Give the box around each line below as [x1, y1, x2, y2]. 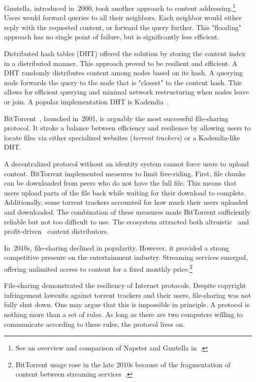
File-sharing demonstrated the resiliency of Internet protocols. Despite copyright [4, 280, 246, 290]
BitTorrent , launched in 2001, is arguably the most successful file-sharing [4, 113, 228, 123]
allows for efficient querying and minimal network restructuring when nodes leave [4, 87, 249, 97]
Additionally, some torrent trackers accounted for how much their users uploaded [4, 197, 248, 207]
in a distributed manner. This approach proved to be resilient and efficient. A [4, 58, 238, 68]
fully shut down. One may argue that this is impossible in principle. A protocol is [4, 299, 250, 310]
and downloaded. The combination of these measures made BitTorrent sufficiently [4, 206, 251, 217]
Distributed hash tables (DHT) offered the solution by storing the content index [4, 48, 246, 59]
